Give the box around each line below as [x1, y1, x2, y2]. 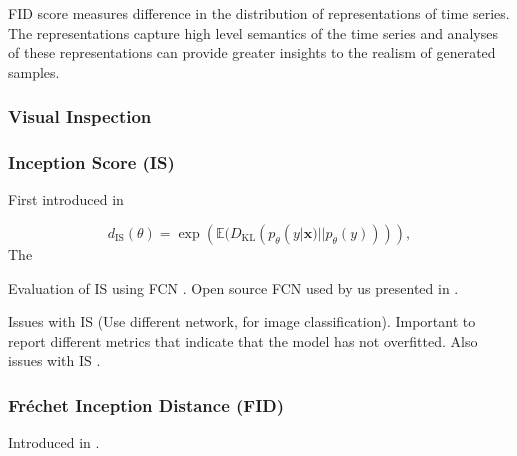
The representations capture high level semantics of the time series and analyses [8, 22, 498, 43]
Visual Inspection [8, 104, 152, 129]
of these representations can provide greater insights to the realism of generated [8, 42, 496, 63]
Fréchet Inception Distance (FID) [8, 392, 285, 417]
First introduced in [8, 189, 124, 210]
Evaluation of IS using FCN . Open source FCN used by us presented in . [8, 277, 459, 298]
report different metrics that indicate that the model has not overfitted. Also [8, 330, 478, 351]
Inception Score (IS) [8, 150, 175, 175]
